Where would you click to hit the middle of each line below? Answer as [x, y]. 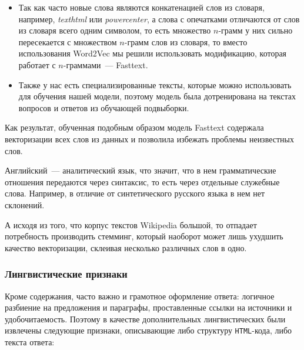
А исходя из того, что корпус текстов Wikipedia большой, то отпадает [131, 224]
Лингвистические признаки [66, 274]
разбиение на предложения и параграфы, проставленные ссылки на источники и [148, 307]
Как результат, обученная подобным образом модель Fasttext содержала [134, 127]
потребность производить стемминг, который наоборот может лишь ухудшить [144, 236]
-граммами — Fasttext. [106, 64]
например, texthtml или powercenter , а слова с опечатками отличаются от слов [159, 19]
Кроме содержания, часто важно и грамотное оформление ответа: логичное [140, 296]
